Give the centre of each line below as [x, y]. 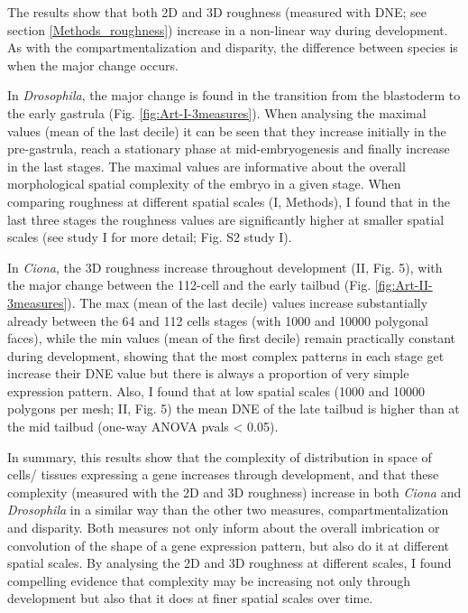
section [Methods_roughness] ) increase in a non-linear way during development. [228, 29]
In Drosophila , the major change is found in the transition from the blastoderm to [234, 95]
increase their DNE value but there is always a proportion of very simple [208, 373]
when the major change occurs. [93, 65]
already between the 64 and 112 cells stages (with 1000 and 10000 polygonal [218, 320]
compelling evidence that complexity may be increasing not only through [209, 580]
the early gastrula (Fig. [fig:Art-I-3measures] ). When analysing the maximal [217, 112]
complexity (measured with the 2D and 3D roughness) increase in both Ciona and [234, 492]
